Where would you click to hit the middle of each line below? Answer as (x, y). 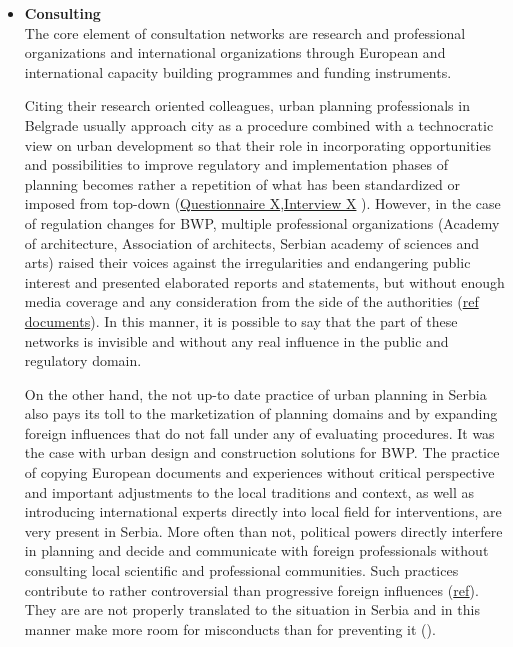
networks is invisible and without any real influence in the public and (236, 340)
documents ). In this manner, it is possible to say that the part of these (241, 320)
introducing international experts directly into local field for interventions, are (263, 511)
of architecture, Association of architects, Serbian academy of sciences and (252, 242)
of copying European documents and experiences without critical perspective (259, 472)
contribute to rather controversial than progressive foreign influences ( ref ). (251, 589)
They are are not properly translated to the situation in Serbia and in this (252, 609)
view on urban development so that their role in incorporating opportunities (258, 144)
